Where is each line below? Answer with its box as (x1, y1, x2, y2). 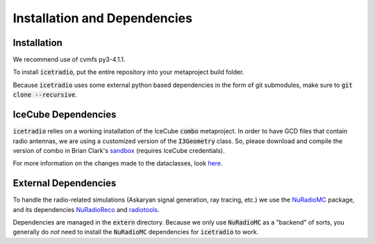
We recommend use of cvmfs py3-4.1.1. (12, 56, 126, 64)
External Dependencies (12, 177, 117, 189)
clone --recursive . (12, 90, 78, 99)
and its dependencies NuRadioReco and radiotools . (12, 205, 160, 213)
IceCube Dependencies (12, 108, 117, 121)
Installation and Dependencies (12, 10, 192, 26)
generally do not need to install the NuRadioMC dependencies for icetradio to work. (12, 228, 259, 236)
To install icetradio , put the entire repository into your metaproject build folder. (12, 68, 244, 76)
